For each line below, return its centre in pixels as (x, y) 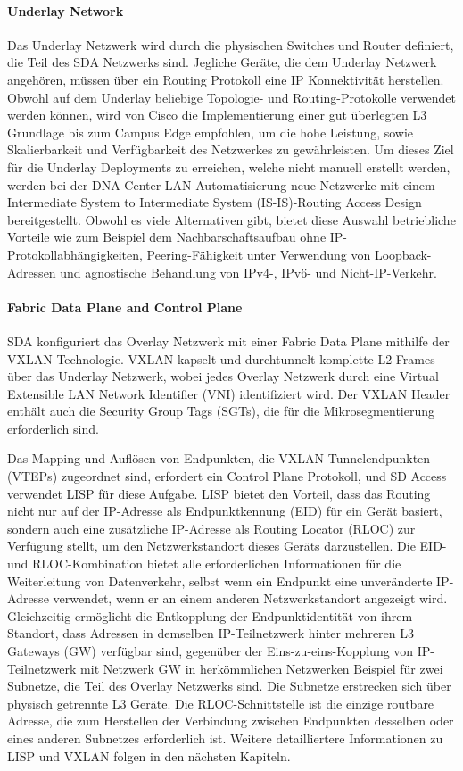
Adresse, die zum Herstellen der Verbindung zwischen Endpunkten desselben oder (231, 721)
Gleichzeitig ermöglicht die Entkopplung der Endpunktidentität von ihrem (210, 615)
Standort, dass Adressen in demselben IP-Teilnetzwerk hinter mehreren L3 (211, 633)
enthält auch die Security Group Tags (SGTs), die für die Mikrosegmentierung (221, 411)
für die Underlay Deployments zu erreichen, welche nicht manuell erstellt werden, (229, 166)
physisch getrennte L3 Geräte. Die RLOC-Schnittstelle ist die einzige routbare (221, 703)
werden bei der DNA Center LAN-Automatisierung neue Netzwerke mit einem (221, 184)
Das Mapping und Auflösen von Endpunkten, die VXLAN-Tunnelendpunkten (219, 458)
